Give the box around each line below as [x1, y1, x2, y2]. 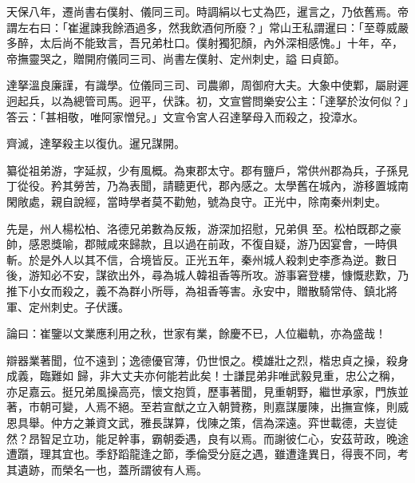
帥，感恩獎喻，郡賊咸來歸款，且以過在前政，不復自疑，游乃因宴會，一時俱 [6, 236, 397, 252]
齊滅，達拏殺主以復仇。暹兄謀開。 [6, 135, 185, 152]
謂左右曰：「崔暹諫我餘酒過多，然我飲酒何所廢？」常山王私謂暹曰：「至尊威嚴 [6, 18, 409, 35]
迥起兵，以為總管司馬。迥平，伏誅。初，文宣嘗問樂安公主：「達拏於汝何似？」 [6, 92, 409, 109]
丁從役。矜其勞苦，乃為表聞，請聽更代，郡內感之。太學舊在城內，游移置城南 [6, 177, 409, 194]
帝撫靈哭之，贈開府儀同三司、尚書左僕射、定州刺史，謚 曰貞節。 [6, 49, 346, 66]
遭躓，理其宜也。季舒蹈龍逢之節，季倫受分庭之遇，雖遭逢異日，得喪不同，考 [6, 445, 409, 462]
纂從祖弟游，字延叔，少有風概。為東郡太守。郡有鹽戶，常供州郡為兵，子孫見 [6, 161, 409, 178]
